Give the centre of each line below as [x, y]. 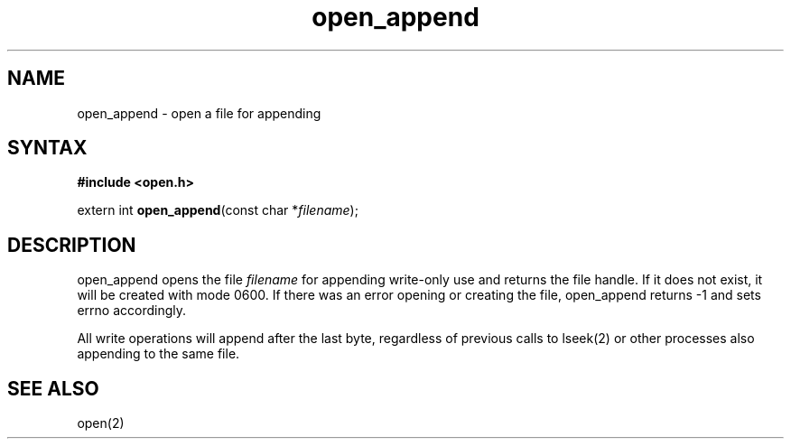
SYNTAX [47, 148]
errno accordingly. [131, 311]
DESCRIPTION [72, 245]
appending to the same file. [158, 354]
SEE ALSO [53, 388]
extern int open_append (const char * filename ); [218, 210]
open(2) [101, 423]
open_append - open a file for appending [199, 113]
